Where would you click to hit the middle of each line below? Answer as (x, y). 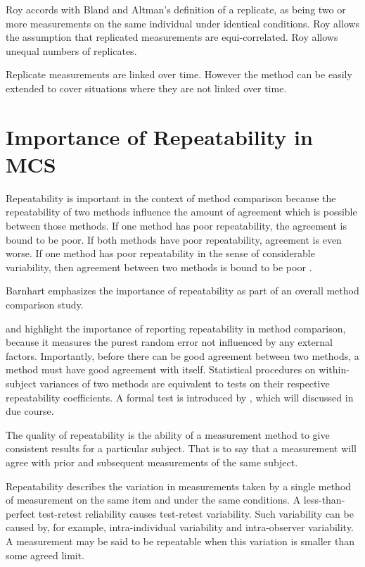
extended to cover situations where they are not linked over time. (146, 88)
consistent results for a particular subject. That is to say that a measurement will (181, 448)
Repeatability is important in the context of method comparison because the (171, 198)
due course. (30, 411)
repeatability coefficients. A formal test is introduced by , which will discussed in (180, 397)
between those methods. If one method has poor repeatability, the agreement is (176, 226)
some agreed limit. (45, 555)
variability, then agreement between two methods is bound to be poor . (159, 267)
